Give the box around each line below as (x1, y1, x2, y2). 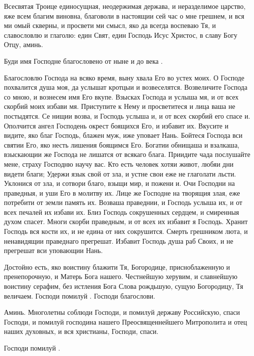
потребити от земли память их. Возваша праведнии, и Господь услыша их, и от (4, 197, 243, 207)
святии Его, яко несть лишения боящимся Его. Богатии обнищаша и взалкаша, (4, 139, 240, 150)
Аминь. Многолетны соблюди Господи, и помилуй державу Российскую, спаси (4, 307, 240, 317)
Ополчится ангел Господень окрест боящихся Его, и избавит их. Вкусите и (4, 120, 228, 130)
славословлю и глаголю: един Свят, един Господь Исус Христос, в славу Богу (4, 29, 237, 40)
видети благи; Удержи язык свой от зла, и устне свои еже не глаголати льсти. (4, 168, 236, 178)
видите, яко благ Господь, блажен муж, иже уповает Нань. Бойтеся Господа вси (4, 130, 243, 140)
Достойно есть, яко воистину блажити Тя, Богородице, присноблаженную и (4, 261, 230, 272)
